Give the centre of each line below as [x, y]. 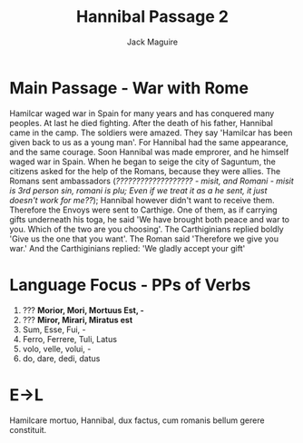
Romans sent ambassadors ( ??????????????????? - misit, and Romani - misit [152, 181]
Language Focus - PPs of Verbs [130, 285]
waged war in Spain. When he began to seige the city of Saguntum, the [143, 162]
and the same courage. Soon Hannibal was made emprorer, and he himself [149, 152]
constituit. [28, 429]
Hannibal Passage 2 [152, 17]
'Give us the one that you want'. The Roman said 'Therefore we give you [144, 239]
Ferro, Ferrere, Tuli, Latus [70, 339]
